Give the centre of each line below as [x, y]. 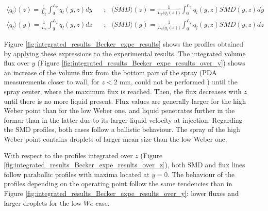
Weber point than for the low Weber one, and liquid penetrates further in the [119, 110]
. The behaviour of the [201, 174]
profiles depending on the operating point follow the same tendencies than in [118, 184]
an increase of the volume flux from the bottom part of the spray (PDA [110, 72]
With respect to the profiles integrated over [68, 155]
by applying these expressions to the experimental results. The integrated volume [125, 53]
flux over [17, 63]
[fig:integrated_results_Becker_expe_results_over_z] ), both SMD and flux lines [125, 165]
